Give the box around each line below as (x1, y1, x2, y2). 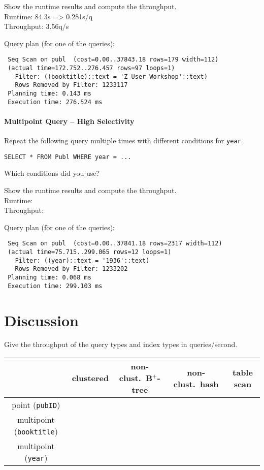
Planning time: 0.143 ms (8, 90, 91, 97)
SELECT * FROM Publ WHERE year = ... (4, 153, 131, 161)
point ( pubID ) (12, 399, 60, 411)
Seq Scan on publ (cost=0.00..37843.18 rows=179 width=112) (8, 56, 219, 64)
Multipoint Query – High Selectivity (4, 115, 135, 126)
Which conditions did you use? (4, 168, 100, 178)
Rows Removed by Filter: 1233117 (15, 81, 128, 89)
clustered (72, 372, 109, 384)
